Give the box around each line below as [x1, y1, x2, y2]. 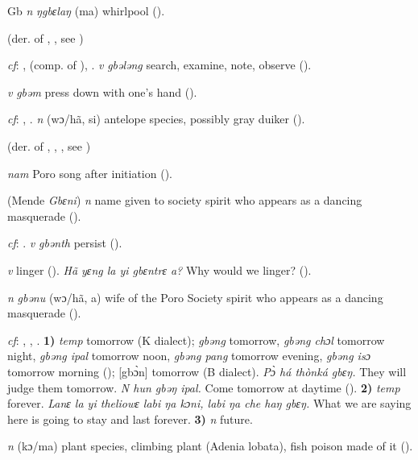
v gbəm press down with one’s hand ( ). [7, 83, 197, 100]
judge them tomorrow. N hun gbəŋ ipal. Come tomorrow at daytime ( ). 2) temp [7, 379, 400, 396]
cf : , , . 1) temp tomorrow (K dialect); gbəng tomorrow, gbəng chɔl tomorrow [7, 331, 385, 348]
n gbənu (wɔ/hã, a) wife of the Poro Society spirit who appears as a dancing [7, 288, 383, 305]
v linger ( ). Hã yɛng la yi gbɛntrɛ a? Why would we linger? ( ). [7, 261, 312, 278]
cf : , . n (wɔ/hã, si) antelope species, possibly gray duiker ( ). [7, 110, 305, 127]
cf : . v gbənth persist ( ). [7, 234, 122, 251]
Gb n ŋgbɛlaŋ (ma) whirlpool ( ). [7, 2, 165, 19]
